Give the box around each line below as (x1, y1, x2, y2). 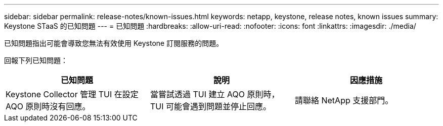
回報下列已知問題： (4, 56, 68, 65)
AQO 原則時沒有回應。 (6, 101, 91, 111)
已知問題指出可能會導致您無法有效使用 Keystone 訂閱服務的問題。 (4, 39, 224, 47)
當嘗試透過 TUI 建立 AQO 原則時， (150, 89, 280, 99)
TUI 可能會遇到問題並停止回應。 (150, 101, 272, 111)
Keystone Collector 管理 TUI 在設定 (6, 89, 139, 99)
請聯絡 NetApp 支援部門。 (294, 95, 393, 105)
